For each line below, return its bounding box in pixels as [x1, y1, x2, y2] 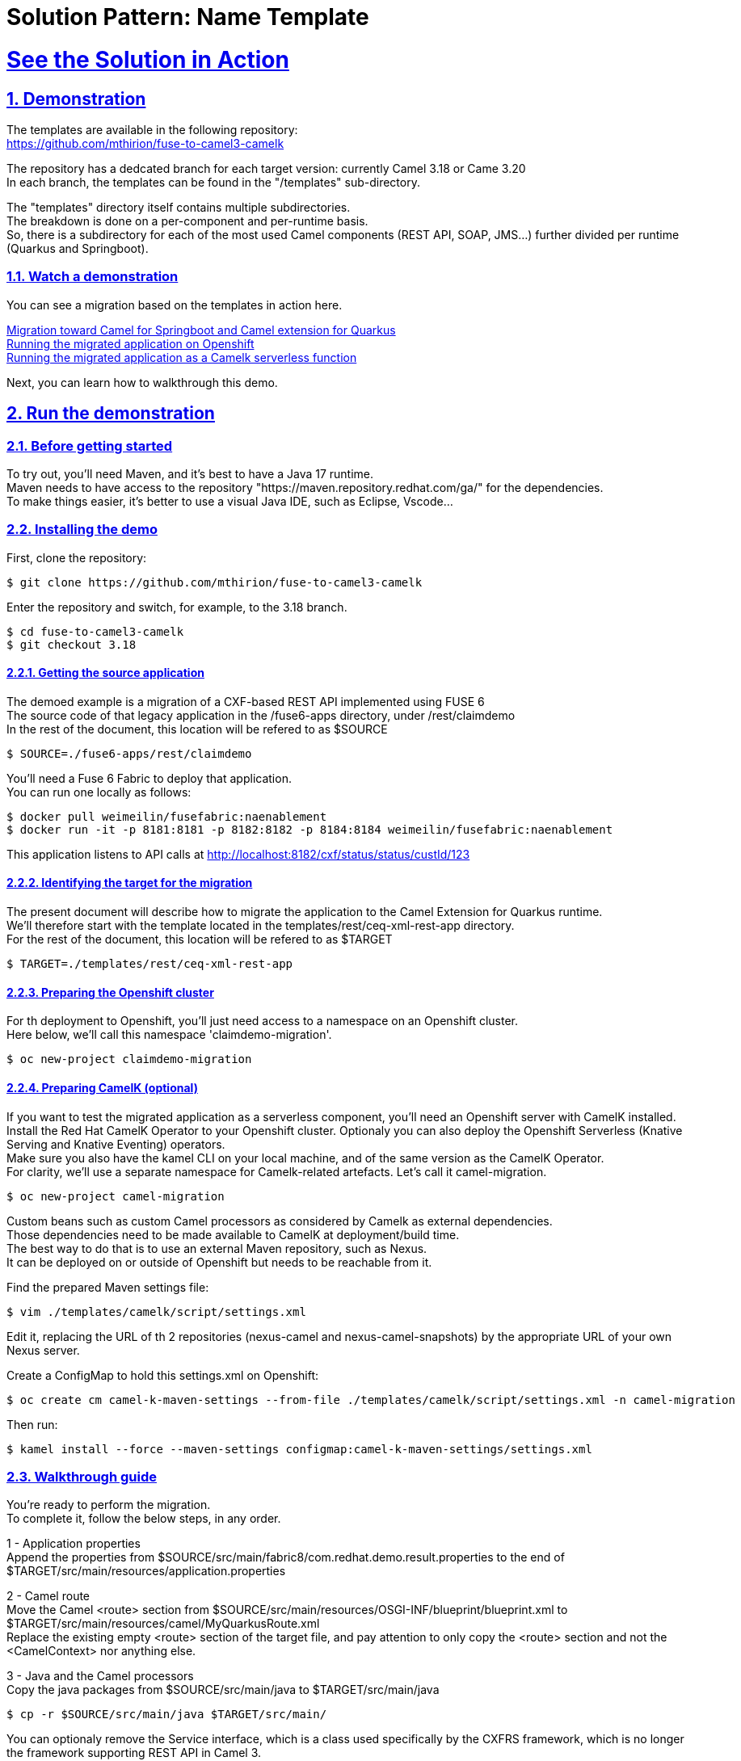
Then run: [6, 1417, 58, 1431]
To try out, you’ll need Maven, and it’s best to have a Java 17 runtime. [6, 466, 374, 481]
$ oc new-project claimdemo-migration [6, 1053, 252, 1066]
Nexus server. [6, 1343, 80, 1357]
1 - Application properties [6, 1536, 141, 1551]
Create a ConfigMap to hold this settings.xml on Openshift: [6, 1368, 319, 1382]
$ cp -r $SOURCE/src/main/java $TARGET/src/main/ [6, 1708, 327, 1721]
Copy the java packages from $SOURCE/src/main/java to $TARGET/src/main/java [6, 1683, 440, 1697]
